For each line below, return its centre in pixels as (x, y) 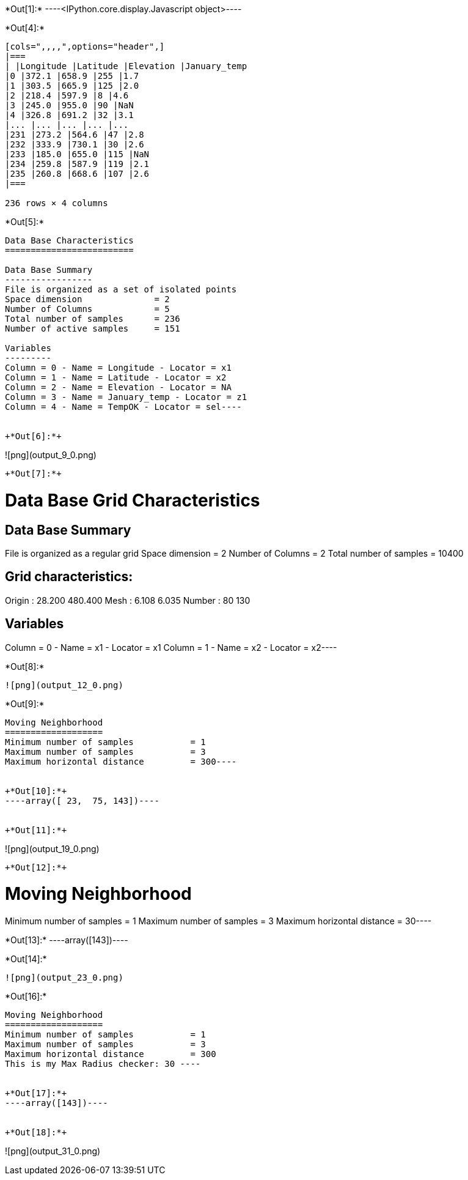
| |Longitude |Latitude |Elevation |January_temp (126, 66)
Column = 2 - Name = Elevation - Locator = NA (118, 387)
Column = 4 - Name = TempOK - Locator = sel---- (123, 407)
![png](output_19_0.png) (52, 848)
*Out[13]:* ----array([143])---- (67, 940)
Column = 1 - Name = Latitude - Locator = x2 (116, 377)
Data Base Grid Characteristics (133, 500)
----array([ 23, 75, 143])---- (82, 800)
